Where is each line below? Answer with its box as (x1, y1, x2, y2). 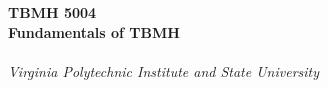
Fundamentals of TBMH (8, 21, 180, 42)
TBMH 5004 (8, 2, 97, 23)
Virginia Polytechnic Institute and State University (8, 60, 320, 81)
